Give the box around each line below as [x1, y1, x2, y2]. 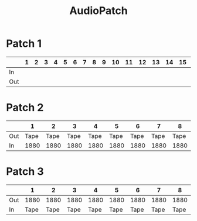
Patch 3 [6, 165, 44, 178]
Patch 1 [6, 37, 42, 50]
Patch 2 [6, 101, 44, 115]
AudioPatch [69, 4, 128, 18]
